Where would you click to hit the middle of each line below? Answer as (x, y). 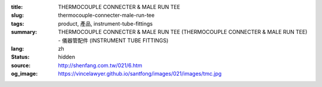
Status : (20, 57)
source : (21, 65)
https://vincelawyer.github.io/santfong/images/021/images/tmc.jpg (140, 74)
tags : (18, 23)
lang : (18, 48)
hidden (67, 57)
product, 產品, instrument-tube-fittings (106, 23)
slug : (17, 15)
